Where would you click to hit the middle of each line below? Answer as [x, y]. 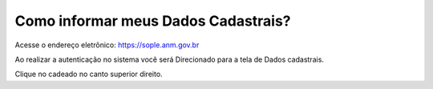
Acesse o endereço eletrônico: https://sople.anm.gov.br [107, 45]
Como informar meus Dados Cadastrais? [153, 21]
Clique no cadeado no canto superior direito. [89, 74]
